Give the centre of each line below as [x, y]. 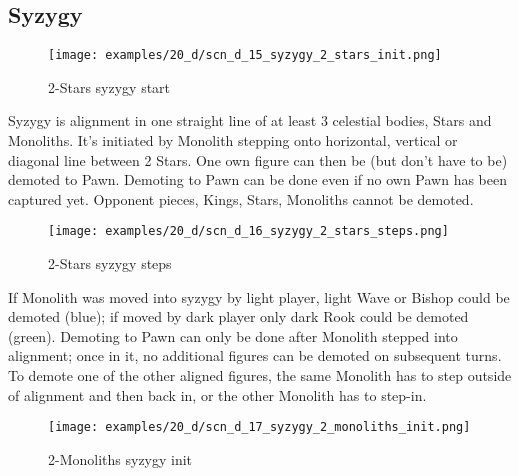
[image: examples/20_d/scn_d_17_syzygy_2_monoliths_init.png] [259, 427]
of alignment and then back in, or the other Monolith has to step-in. [217, 394]
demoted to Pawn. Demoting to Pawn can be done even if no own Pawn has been [257, 179]
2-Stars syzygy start [109, 86]
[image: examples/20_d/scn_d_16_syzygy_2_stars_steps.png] [248, 231]
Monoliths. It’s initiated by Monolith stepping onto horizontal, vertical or [233, 140]
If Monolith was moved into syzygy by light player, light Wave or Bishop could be [259, 296]
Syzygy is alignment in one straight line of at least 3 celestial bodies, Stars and [250, 120]
